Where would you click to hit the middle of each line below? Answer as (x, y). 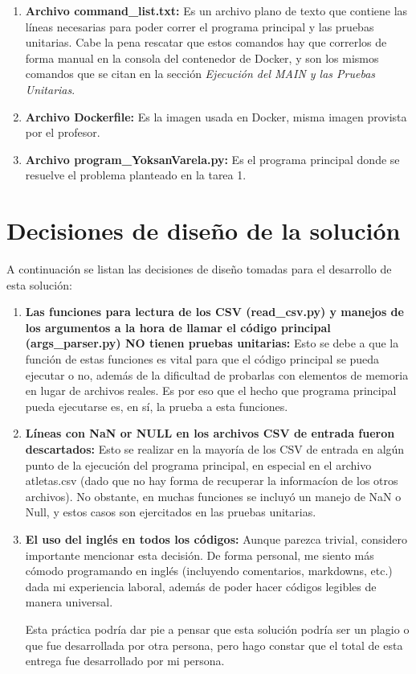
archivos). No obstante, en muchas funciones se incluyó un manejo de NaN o (213, 496)
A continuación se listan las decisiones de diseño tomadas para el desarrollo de (199, 269)
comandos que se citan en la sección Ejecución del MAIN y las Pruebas (200, 74)
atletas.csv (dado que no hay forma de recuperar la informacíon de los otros (212, 481)
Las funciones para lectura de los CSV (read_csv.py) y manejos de (214, 312)
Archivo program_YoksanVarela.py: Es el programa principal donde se (212, 159)
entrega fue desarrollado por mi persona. (125, 661)
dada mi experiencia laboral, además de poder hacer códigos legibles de (201, 586)
